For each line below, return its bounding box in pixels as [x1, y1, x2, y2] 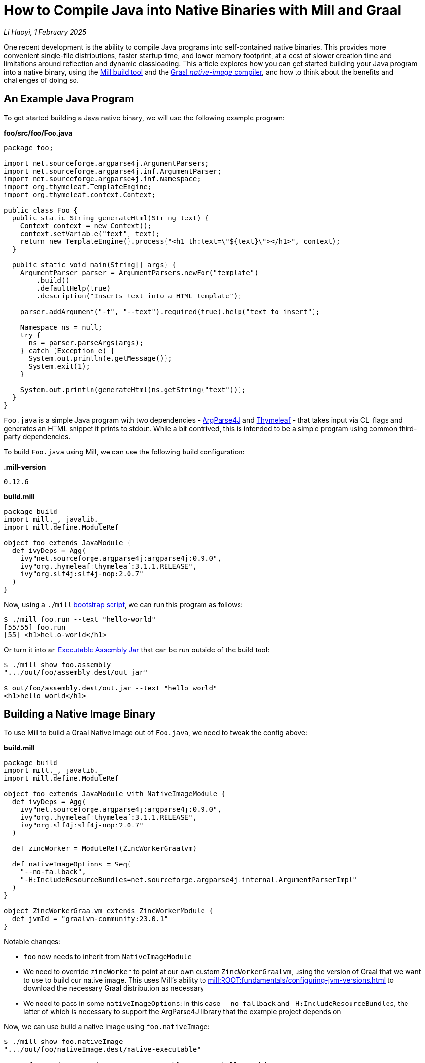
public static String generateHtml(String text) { [12, 214, 209, 222]
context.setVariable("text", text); [20, 229, 160, 237]
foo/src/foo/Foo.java [4, 128, 73, 137]
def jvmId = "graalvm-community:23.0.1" [12, 915, 168, 923]
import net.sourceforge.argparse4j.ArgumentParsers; [4, 159, 209, 167]
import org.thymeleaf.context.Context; [4, 190, 156, 198]
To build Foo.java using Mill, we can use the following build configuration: [4, 447, 245, 456]
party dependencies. [4, 432, 71, 441]
